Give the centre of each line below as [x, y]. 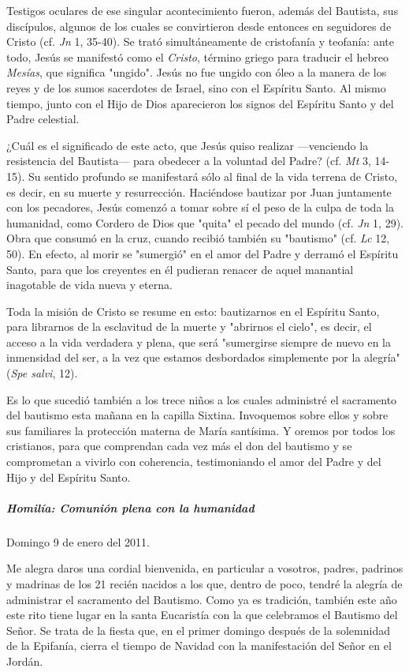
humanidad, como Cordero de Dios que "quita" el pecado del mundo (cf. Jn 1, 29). [205, 222]
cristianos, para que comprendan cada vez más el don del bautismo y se [179, 446]
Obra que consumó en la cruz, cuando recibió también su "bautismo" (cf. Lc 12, [198, 238]
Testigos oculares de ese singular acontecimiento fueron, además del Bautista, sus [203, 10]
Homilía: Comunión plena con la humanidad [130, 507]
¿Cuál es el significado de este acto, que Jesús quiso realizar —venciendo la [188, 145]
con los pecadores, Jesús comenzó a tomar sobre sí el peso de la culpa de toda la [200, 207]
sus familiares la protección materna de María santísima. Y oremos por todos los [201, 430]
